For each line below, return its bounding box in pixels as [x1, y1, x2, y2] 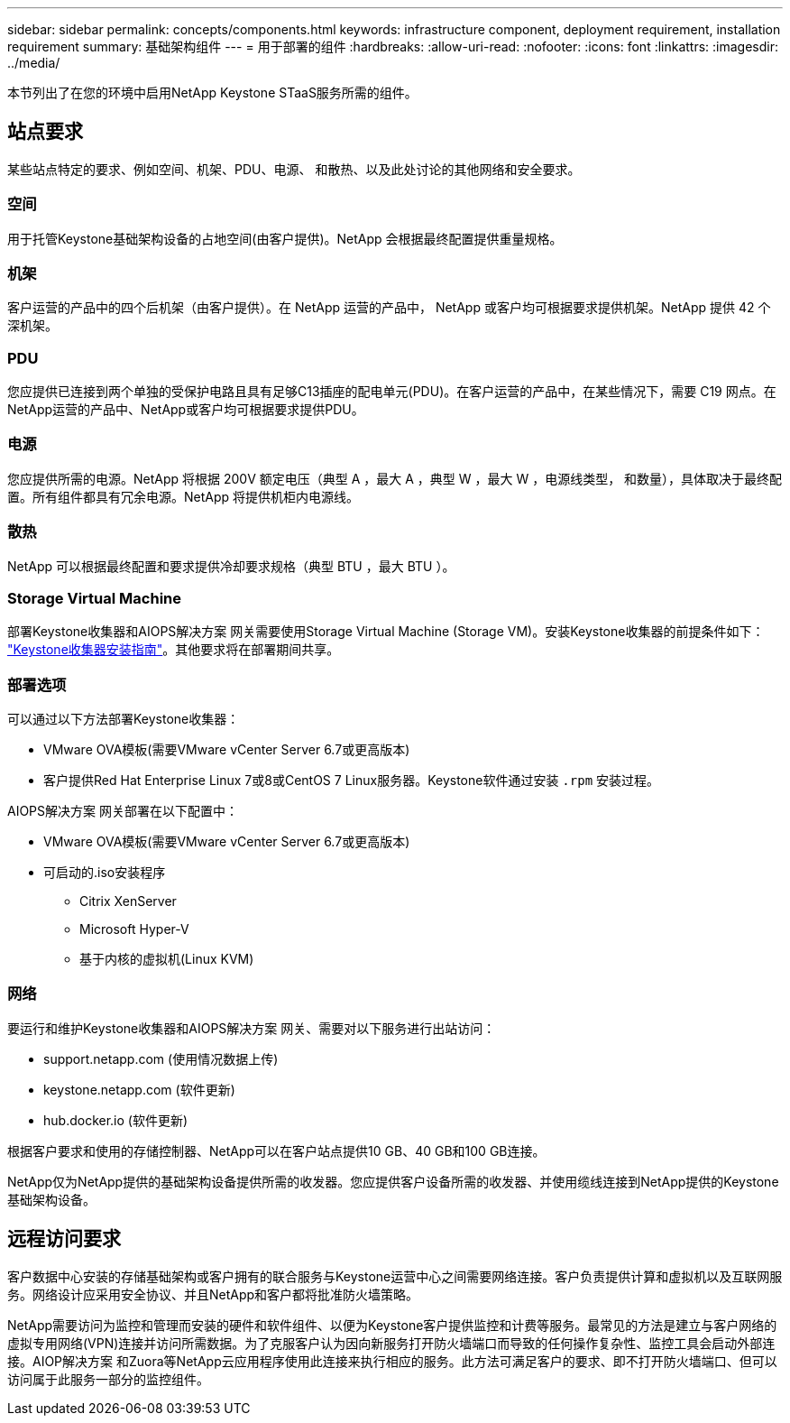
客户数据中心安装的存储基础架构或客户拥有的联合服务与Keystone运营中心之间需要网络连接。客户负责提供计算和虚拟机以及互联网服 [7, 1268, 783, 1284]
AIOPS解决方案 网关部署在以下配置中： [7, 803, 238, 819]
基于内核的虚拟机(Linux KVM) [79, 951, 254, 967]
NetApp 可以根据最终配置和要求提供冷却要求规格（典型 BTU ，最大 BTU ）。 [7, 558, 455, 574]
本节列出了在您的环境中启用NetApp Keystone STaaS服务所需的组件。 [7, 85, 418, 100]
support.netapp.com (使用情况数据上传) [43, 1050, 279, 1067]
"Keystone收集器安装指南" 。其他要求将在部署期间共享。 [7, 642, 340, 658]
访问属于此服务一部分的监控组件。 [7, 1371, 209, 1387]
